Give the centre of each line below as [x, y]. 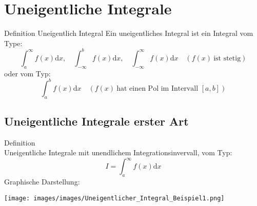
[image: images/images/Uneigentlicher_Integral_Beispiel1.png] [114, 198]
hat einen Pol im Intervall [157, 88]
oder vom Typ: [27, 73]
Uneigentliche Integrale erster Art [96, 121]
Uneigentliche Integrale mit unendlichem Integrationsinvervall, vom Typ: [118, 152]
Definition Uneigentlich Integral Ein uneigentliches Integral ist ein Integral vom [129, 33]
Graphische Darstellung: [42, 182]
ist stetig [227, 58]
